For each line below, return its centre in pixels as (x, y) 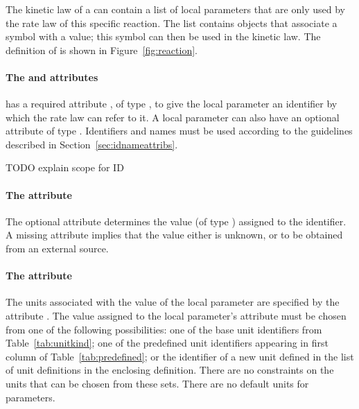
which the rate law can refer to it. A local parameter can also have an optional (173, 117)
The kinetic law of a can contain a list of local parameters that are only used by (175, 9)
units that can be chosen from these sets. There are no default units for (157, 383)
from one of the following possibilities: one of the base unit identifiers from (164, 329)
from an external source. (57, 249)
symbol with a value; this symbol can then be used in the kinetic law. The (163, 36)
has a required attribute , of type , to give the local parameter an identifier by (172, 104)
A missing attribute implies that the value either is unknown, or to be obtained (174, 235)
